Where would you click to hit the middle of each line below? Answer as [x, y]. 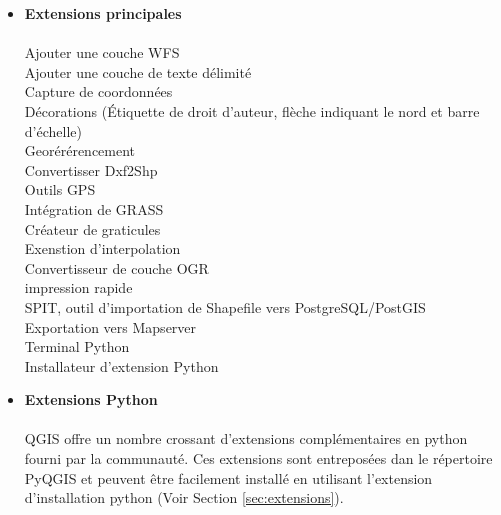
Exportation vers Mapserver [110, 326]
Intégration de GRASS [94, 208]
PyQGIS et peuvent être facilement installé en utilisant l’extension [228, 477]
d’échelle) [53, 130]
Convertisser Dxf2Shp [91, 169]
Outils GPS [60, 189]
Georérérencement [80, 150]
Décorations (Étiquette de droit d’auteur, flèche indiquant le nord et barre [252, 110]
